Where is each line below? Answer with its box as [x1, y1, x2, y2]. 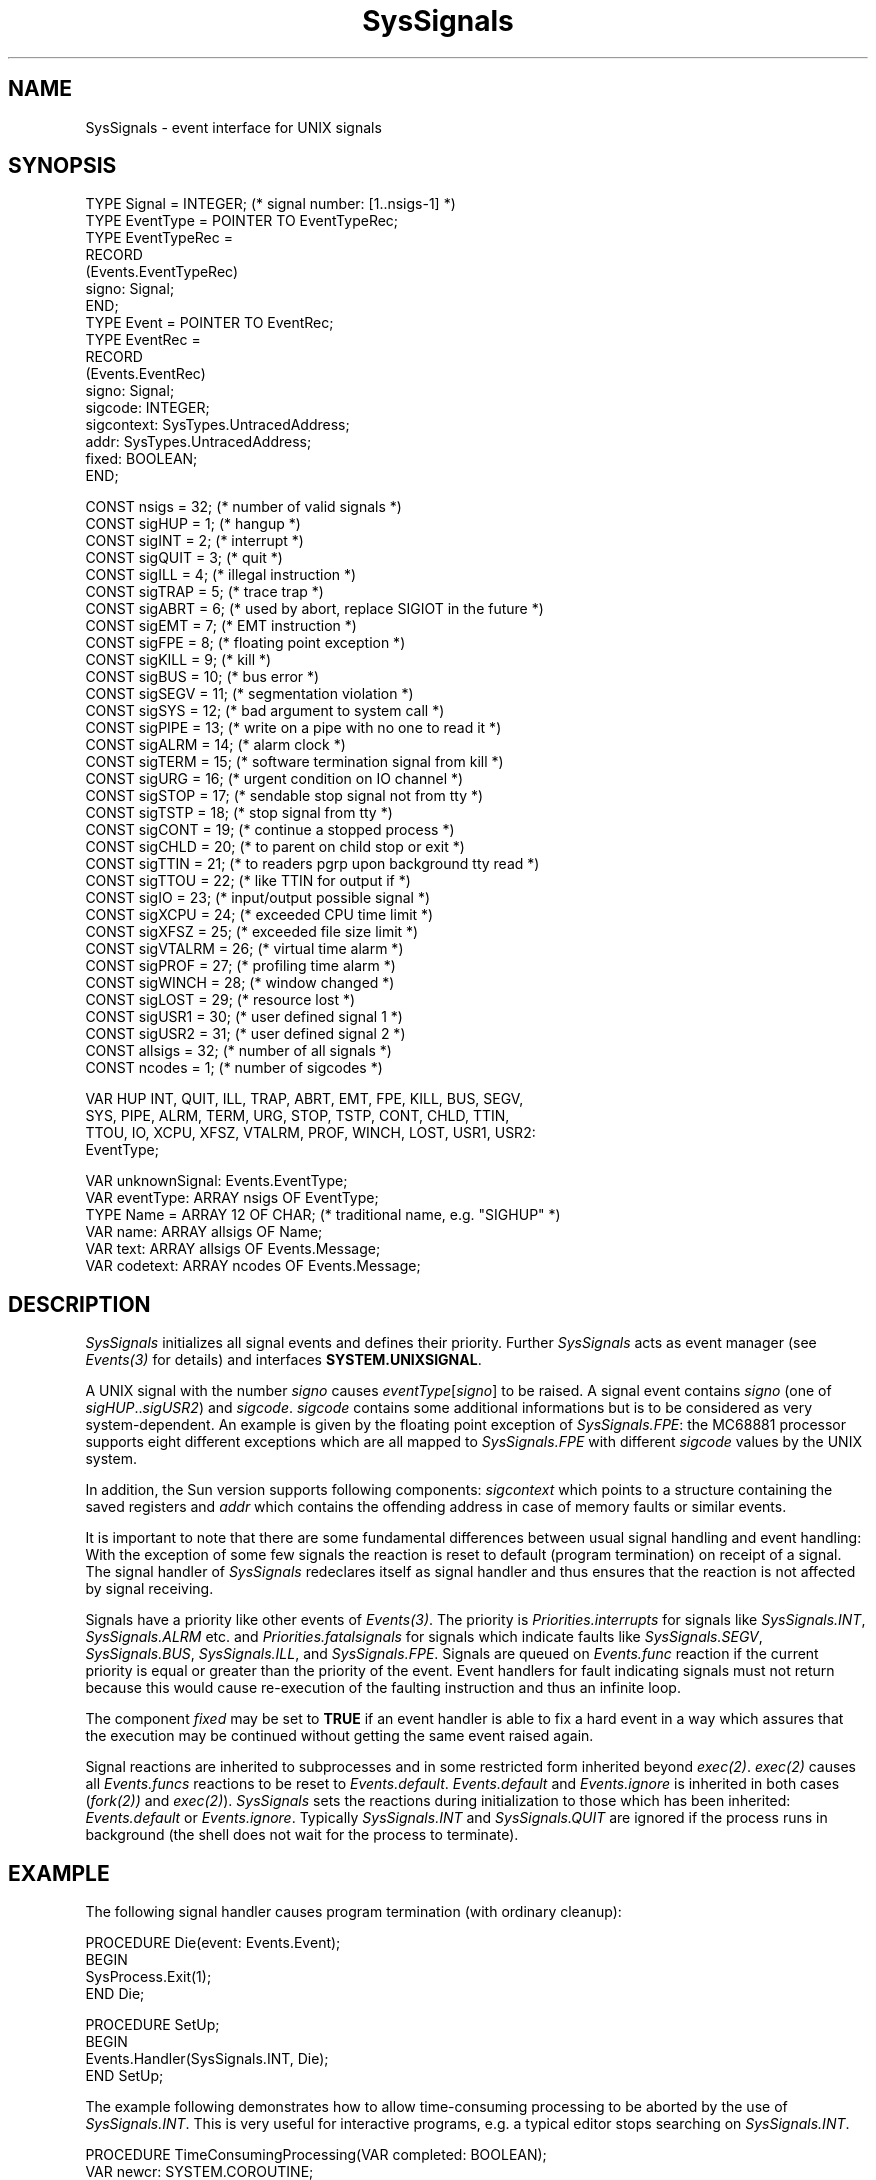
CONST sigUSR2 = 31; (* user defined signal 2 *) [85, 1025, 406, 1043]
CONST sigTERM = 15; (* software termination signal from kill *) [85, 753, 504, 771]
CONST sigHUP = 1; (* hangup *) [85, 515, 301, 533]
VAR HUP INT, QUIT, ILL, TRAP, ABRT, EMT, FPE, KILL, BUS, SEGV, [85, 1090, 524, 1108]
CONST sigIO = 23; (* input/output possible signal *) [85, 889, 431, 907]
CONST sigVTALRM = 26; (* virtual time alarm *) [85, 940, 404, 958]
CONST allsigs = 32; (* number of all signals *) [85, 1042, 392, 1060]
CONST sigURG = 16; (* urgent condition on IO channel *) [85, 770, 464, 788]
